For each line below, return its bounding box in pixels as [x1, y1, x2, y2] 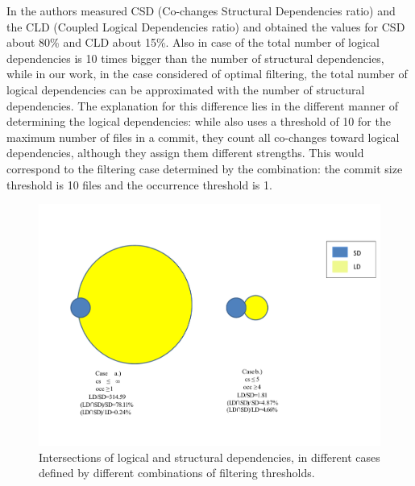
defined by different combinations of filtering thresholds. [39, 464, 315, 481]
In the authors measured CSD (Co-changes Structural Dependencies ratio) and [6, 2, 396, 19]
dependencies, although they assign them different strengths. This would [6, 144, 364, 161]
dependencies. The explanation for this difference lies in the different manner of [6, 97, 399, 114]
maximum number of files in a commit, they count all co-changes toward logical [6, 128, 400, 145]
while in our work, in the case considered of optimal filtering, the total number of [6, 65, 408, 82]
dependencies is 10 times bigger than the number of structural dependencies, [6, 49, 384, 66]
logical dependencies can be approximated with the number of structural [6, 81, 365, 98]
